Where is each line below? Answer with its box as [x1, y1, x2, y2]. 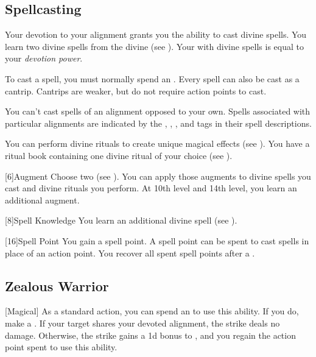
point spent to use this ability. [5, 341, 118, 353]
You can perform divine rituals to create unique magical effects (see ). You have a [5, 137, 310, 150]
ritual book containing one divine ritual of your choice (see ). [5, 149, 233, 161]
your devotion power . [5, 52, 83, 65]
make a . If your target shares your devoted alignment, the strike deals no [5, 316, 280, 329]
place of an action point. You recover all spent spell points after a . [5, 246, 255, 259]
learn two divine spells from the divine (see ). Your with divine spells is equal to [5, 40, 304, 52]
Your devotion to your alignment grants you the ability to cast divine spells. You [5, 28, 307, 41]
